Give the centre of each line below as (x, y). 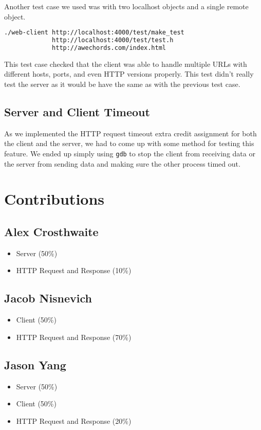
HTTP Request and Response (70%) (74, 337)
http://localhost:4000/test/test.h (113, 40)
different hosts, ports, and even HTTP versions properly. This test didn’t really (129, 74)
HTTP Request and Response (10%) (74, 270)
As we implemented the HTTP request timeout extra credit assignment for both (130, 133)
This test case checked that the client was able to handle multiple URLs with (126, 64)
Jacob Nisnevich (48, 298)
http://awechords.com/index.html (109, 48)
